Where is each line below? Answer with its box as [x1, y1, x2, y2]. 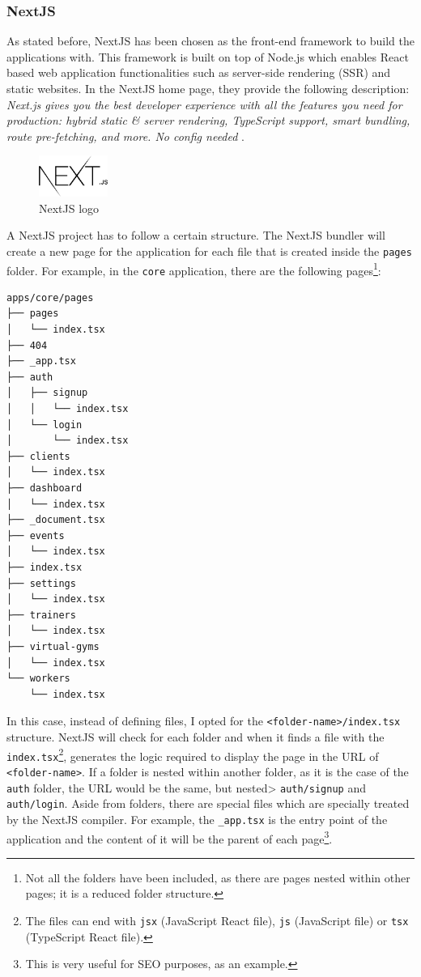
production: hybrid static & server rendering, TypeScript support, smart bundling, [6, 112, 410, 129]
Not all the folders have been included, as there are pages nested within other [25, 869, 410, 886]
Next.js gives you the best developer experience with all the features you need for [6, 96, 402, 113]
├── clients [6, 450, 70, 462]
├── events [6, 529, 65, 542]
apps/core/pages [6, 291, 94, 304]
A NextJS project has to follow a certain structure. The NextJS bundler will [6, 227, 385, 244]
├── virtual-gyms [6, 640, 100, 652]
